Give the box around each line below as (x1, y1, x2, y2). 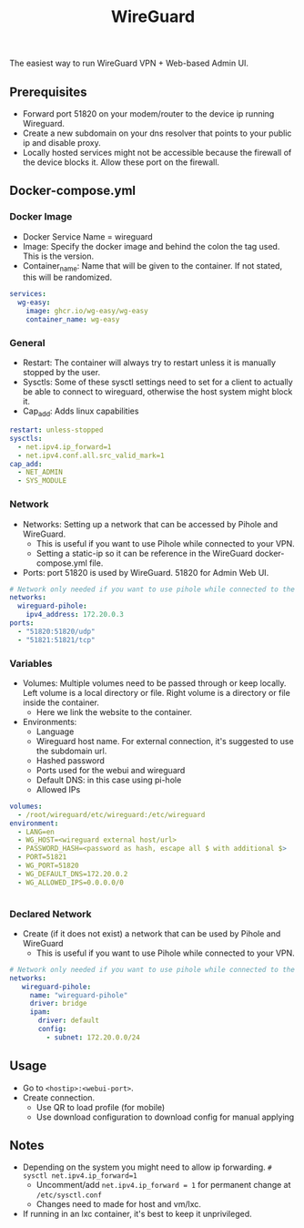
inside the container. (22, 697, 100, 708)
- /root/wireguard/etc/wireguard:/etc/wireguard (17, 810, 206, 819)
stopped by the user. (22, 367, 101, 378)
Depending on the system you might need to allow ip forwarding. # (22, 1161, 272, 1172)
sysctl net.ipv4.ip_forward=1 (22, 1172, 138, 1181)
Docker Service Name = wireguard (22, 230, 153, 242)
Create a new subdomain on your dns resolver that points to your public (22, 128, 292, 138)
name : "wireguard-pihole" (29, 990, 128, 999)
